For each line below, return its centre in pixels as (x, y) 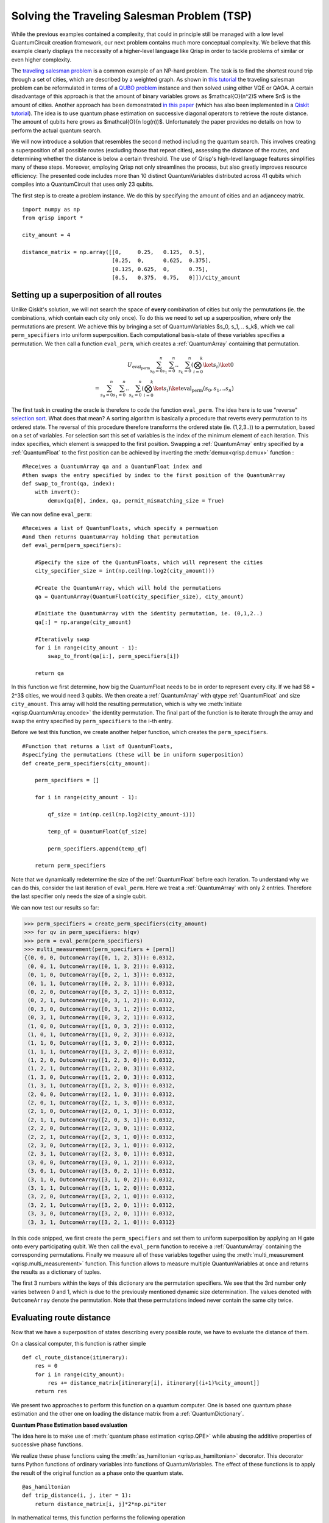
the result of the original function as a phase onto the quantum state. (97, 1473)
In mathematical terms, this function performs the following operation (98, 1518)
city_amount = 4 (46, 235)
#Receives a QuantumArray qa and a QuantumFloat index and (112, 467)
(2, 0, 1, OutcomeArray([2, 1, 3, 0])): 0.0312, (101, 1103)
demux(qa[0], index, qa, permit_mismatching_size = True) (136, 500)
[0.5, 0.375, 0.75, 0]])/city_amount (176, 278)
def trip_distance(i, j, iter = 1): (77, 1495)
